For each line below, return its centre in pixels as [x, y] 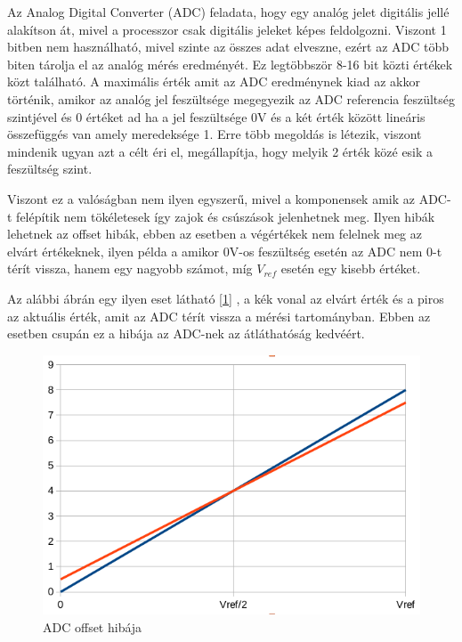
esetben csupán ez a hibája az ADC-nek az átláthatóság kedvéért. [186, 333]
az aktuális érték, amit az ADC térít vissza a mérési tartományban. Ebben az [219, 316]
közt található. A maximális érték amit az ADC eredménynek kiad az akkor [214, 81]
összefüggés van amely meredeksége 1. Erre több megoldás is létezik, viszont [215, 134]
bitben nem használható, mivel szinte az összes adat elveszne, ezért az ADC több [228, 47]
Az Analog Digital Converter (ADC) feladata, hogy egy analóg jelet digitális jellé [228, 12]
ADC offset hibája [93, 626]
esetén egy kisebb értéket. [351, 268]
